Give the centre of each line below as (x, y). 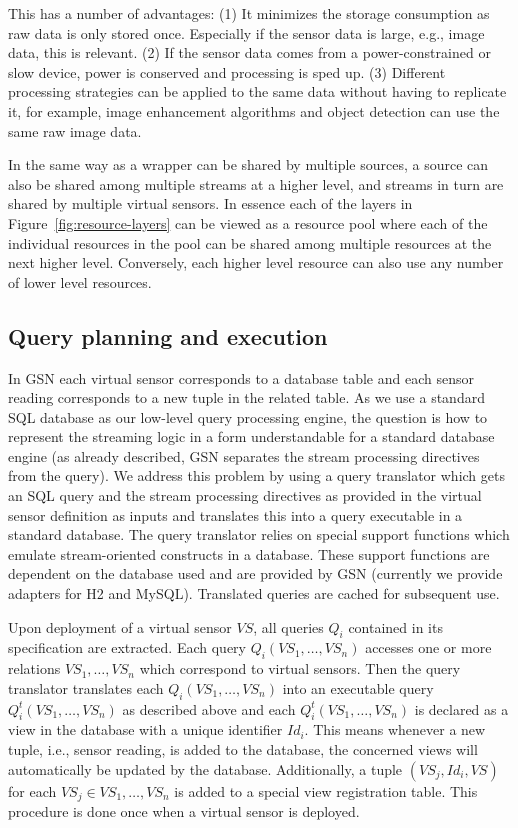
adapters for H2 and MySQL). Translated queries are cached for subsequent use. (254, 593)
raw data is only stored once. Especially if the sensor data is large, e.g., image (246, 32)
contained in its (395, 626)
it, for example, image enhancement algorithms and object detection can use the (254, 110)
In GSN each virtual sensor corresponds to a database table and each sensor (241, 377)
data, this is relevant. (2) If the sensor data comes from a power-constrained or (249, 52)
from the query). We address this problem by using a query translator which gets (256, 475)
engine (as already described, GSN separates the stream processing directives (244, 455)
